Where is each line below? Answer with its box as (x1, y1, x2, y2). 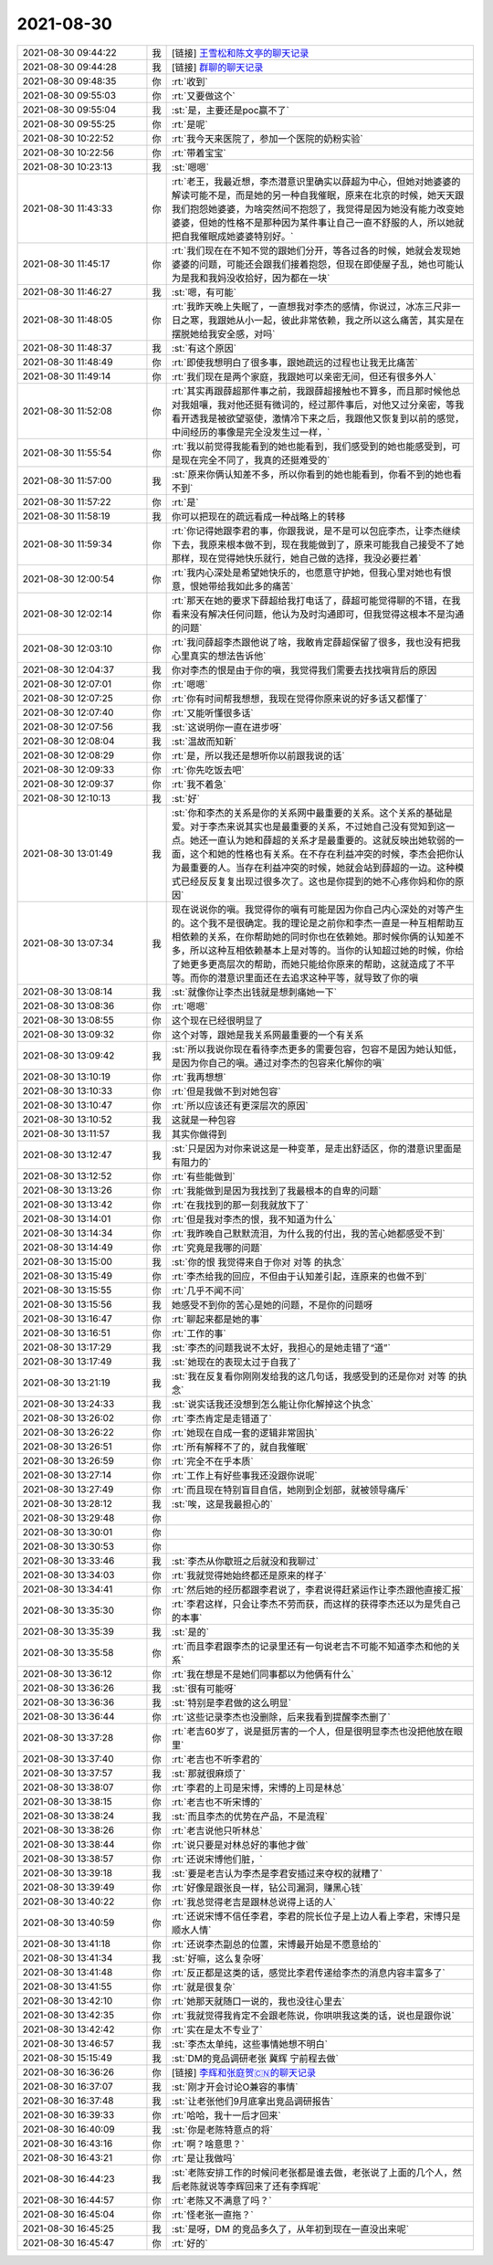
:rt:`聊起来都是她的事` (172, 1312, 264, 1325)
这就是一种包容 (172, 1113, 236, 1126)
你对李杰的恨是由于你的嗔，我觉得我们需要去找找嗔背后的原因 (172, 663, 437, 676)
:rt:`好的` (172, 2237, 209, 2249)
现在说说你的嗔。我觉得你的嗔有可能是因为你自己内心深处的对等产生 (172, 902, 465, 915)
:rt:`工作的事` (172, 1327, 227, 1340)
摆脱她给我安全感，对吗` (172, 327, 276, 340)
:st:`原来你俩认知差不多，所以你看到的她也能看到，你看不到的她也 (172, 468, 454, 480)
